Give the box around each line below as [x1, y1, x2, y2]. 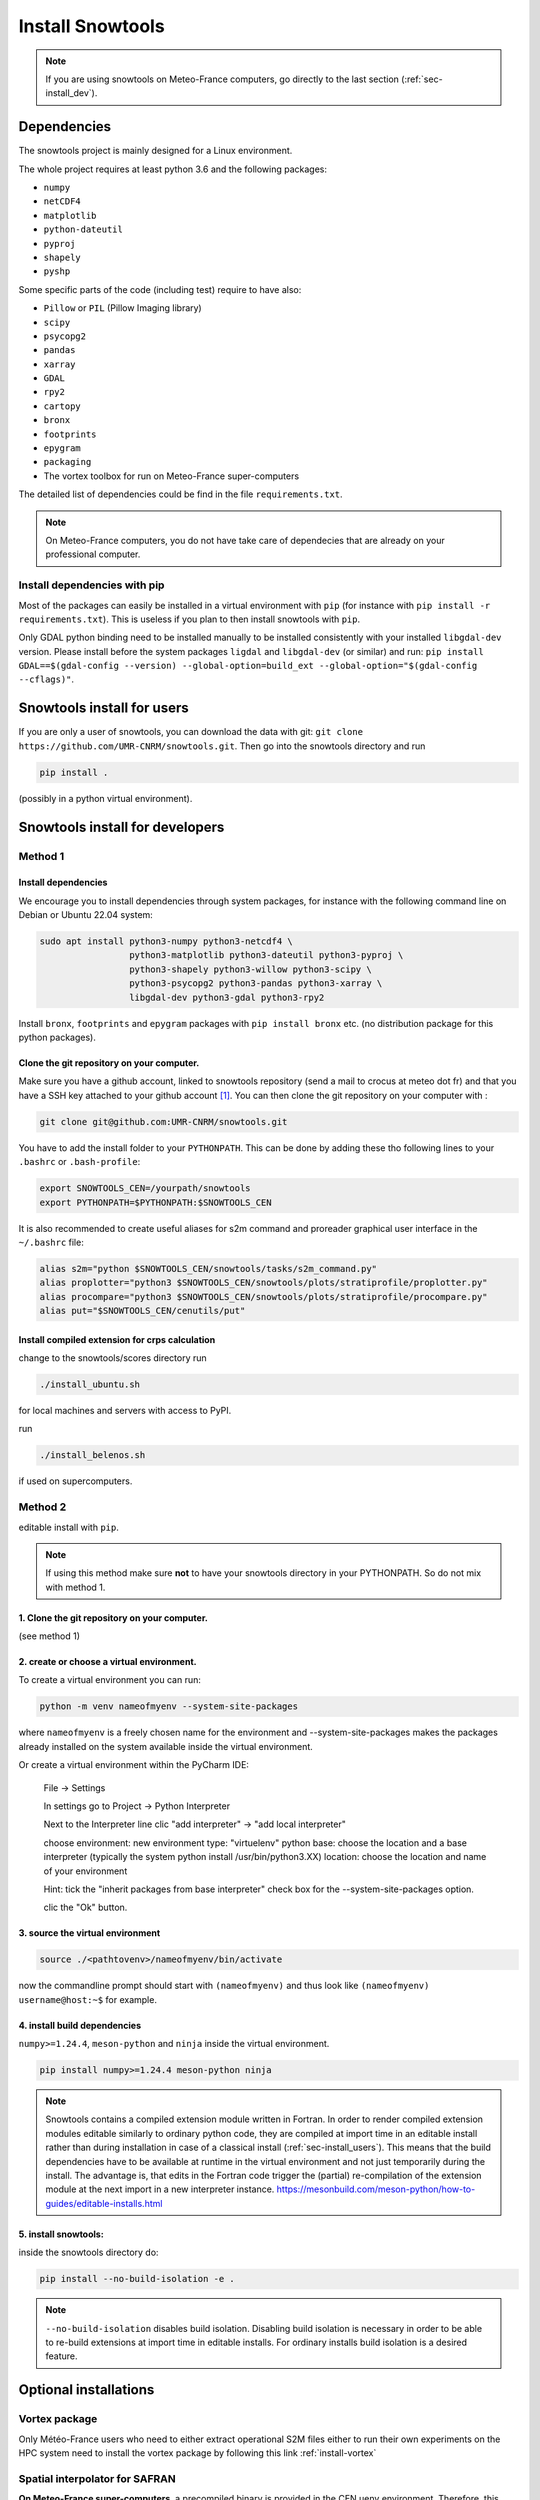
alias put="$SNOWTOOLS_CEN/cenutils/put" [39, 1305, 246, 1317]
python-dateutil [43, 224, 124, 235]
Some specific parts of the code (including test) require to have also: [18, 283, 302, 295]
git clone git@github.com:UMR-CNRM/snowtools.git [39, 1116, 288, 1127]
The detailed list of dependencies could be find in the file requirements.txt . [18, 488, 344, 500]
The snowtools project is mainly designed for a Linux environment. [18, 145, 293, 157]
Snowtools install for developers [18, 818, 225, 835]
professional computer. [45, 548, 141, 560]
